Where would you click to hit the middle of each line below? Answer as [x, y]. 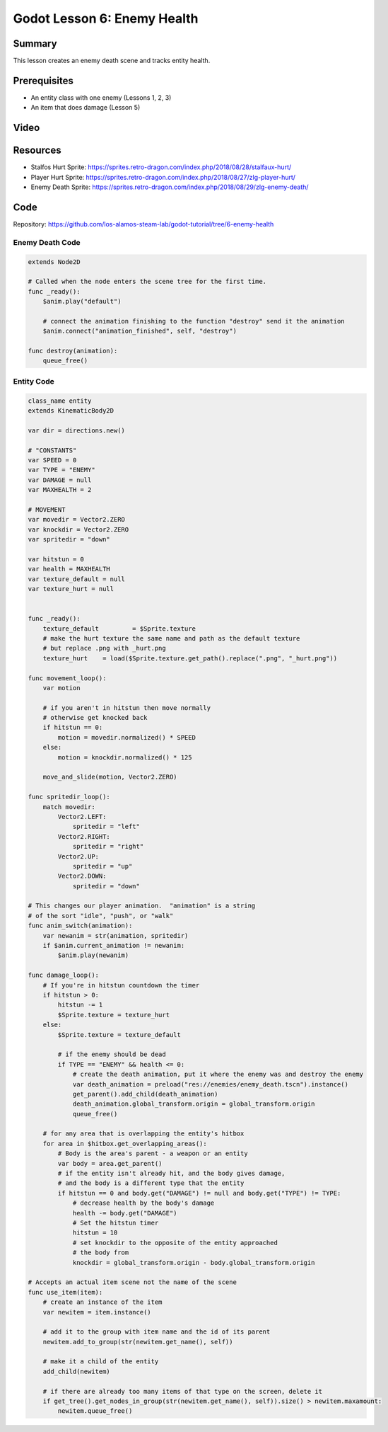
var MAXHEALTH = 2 [60, 490]
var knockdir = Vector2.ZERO [78, 529]
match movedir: [69, 807]
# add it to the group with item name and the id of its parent [157, 1332]
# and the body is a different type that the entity [151, 1183]
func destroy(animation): [73, 351]
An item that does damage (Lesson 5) [86, 108]
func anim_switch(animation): [80, 926]
